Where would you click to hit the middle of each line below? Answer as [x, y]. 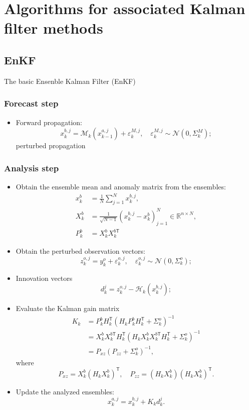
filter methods [54, 28]
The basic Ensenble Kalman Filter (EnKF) [70, 81]
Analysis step [32, 168]
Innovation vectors [44, 278]
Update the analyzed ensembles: [65, 391]
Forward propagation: [49, 122]
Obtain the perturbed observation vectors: [80, 250]
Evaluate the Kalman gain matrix [68, 308]
